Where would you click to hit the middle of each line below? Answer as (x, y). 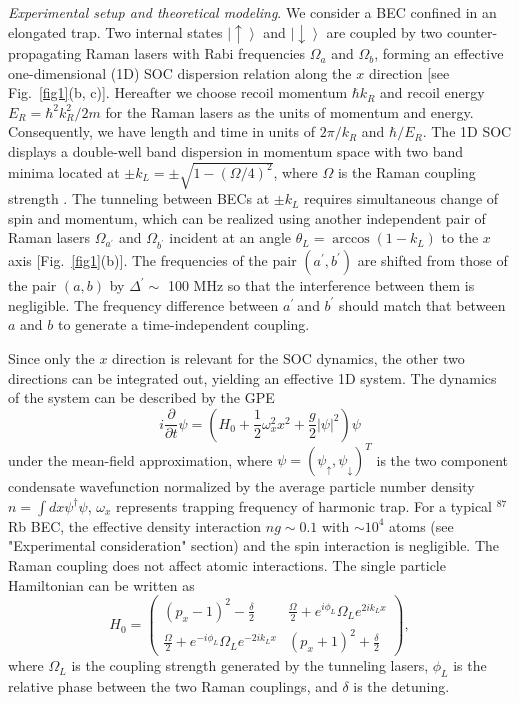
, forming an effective (439, 53)
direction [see (409, 72)
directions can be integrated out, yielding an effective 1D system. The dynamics (252, 377)
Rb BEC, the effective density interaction (135, 525)
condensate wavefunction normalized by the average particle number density (241, 486)
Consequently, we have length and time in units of (161, 131)
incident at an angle (230, 237)
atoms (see (421, 525)
